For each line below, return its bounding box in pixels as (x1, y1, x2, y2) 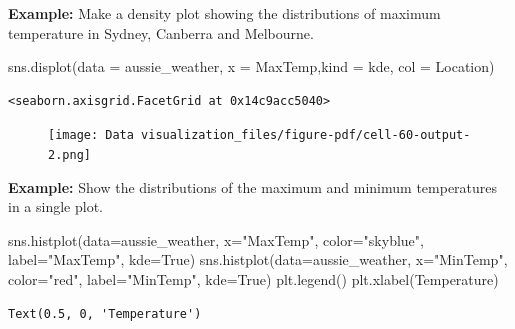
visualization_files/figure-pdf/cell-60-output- (141, 128, 471, 143)
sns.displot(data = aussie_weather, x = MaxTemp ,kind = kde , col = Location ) (8, 56, 495, 77)
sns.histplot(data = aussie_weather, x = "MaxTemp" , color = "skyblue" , (8, 229, 424, 250)
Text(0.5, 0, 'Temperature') (8, 306, 202, 321)
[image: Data (48, 128, 134, 143)
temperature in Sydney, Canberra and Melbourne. (8, 22, 314, 43)
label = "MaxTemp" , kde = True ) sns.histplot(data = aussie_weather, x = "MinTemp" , (8, 249, 508, 270)
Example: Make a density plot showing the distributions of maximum (8, 3, 441, 23)
